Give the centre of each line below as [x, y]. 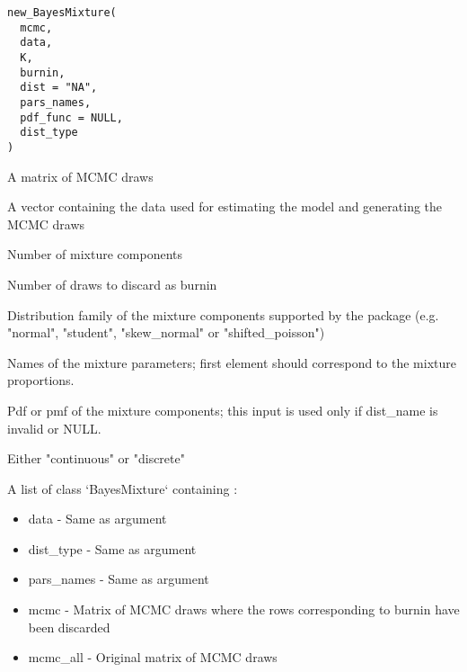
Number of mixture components [95, 254]
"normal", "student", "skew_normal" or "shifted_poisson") [166, 332]
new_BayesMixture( [62, 13]
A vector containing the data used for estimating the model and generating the [225, 206]
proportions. [41, 380]
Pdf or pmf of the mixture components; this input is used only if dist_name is [223, 410]
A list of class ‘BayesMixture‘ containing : [123, 488]
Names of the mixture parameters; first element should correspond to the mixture [232, 362]
